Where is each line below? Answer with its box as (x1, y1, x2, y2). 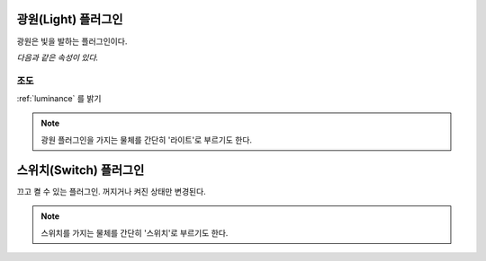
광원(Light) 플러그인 (16, 12, 123, 27)
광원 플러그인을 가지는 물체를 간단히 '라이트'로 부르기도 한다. (40, 135, 252, 145)
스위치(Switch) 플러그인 (16, 162, 145, 178)
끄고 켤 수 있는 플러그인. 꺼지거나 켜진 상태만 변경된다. (16, 186, 206, 196)
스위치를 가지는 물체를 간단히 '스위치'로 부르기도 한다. (40, 227, 229, 238)
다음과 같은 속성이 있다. (16, 52, 99, 63)
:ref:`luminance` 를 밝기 (16, 93, 102, 104)
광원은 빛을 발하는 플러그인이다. (16, 36, 128, 47)
